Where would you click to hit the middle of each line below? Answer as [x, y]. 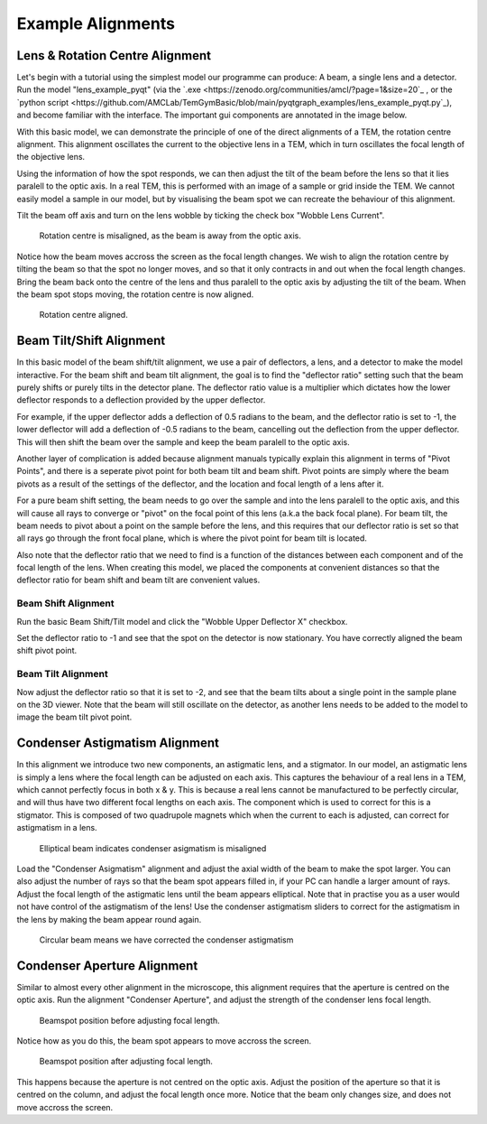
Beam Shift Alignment [65, 603]
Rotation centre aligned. [83, 315]
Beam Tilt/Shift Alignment [91, 341]
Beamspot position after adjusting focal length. [126, 1062]
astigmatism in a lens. [57, 828]
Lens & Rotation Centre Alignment [114, 56]
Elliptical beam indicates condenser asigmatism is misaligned [153, 848]
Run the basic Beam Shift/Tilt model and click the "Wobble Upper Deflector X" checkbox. [182, 621]
